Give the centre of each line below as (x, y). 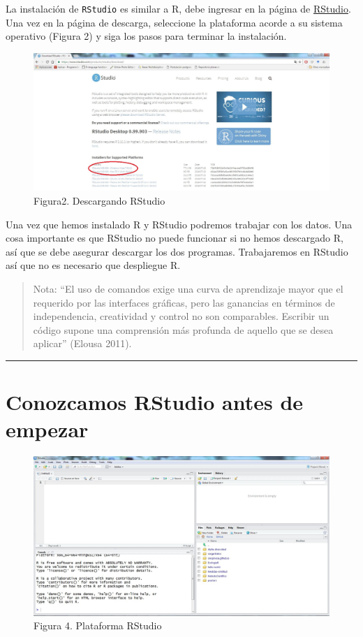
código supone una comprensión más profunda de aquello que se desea (183, 329)
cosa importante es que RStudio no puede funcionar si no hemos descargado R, (175, 238)
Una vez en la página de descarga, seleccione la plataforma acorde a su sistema (174, 22)
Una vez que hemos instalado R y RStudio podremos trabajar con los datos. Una (179, 224)
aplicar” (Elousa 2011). (82, 343)
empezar (47, 429)
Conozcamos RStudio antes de (155, 402)
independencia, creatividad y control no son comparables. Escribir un (181, 316)
